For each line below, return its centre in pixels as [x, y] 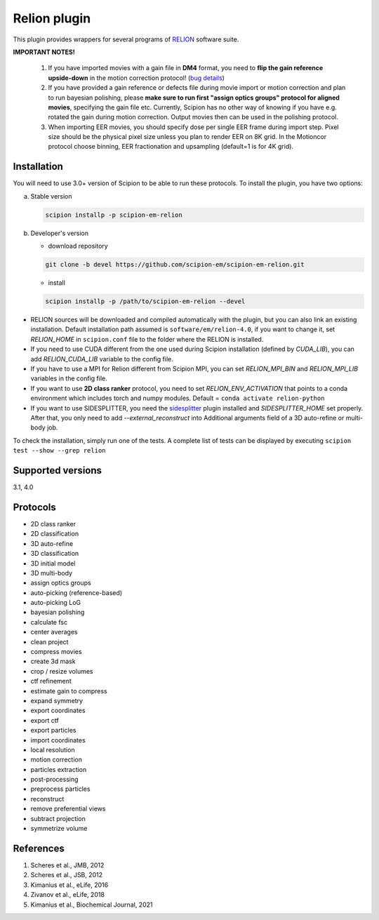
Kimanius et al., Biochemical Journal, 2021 [92, 905]
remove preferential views [68, 809]
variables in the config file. [69, 378]
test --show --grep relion [59, 451]
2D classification [55, 534]
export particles [53, 731]
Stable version [52, 196]
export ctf [45, 720]
